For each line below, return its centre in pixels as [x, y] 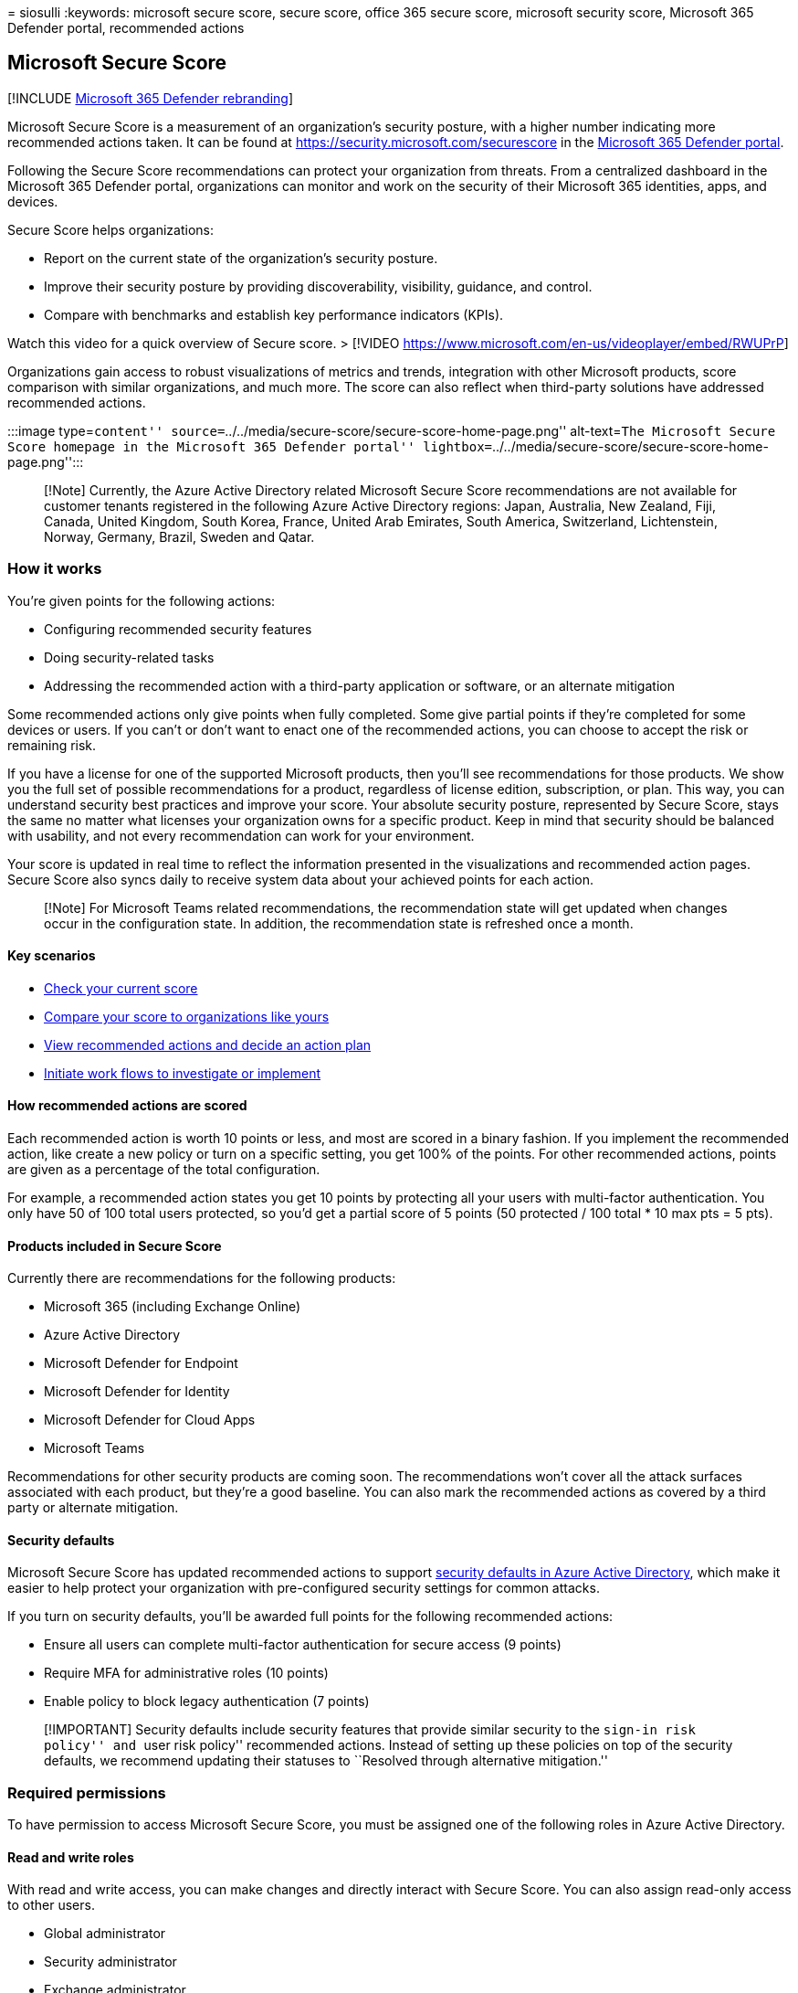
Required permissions [87, 1792]
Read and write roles [71, 1857]
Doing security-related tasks [129, 657]
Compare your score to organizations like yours [187, 1016]
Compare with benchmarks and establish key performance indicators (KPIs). [274, 314]
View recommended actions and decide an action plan [208, 1044]
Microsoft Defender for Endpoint [141, 1363]
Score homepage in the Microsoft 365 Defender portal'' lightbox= [250, 446]
